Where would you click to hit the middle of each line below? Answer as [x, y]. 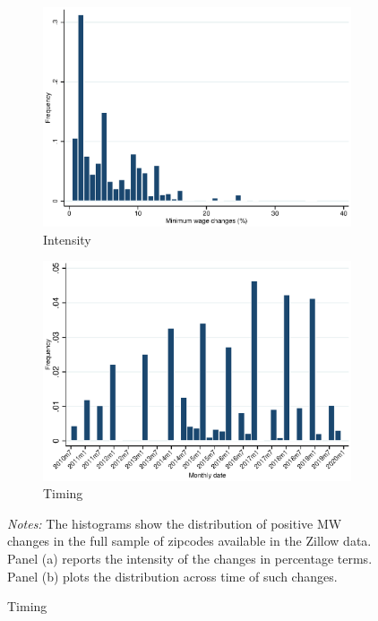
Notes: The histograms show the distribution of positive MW [175, 523]
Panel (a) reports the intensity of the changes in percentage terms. [190, 559]
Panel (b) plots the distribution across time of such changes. [172, 576]
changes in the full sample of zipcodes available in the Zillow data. [189, 541]
